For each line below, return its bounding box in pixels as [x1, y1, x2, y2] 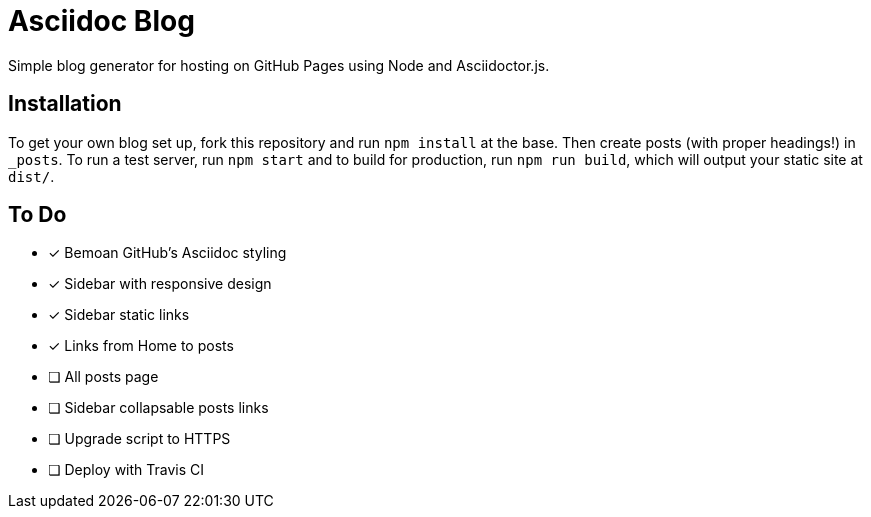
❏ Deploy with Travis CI [48, 461, 205, 479]
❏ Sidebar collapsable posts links [48, 399, 269, 417]
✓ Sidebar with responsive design [48, 275, 272, 293]
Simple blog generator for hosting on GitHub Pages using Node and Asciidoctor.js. [8, 56, 550, 74]
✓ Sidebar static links [48, 306, 190, 324]
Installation [8, 91, 122, 117]
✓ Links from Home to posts [48, 337, 234, 355]
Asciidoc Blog [8, 4, 195, 38]
